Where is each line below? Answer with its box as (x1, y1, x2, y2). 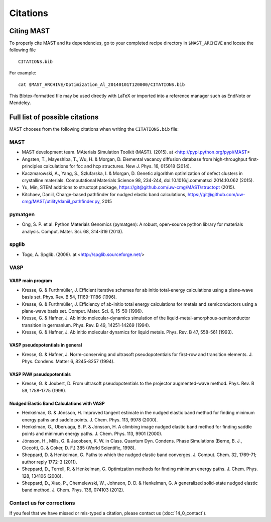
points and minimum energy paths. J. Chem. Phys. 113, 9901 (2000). (22, 430, 163, 437)
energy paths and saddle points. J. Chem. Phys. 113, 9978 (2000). (22, 416, 158, 422)
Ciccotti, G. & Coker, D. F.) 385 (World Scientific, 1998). (22, 445, 136, 451)
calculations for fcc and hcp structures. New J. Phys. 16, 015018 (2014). (43, 163, 191, 169)
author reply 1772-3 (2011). (22, 459, 77, 465)
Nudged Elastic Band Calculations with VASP (9, 400, 105, 406)
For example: (9, 70, 37, 76)
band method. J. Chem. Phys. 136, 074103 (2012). (22, 487, 125, 493)
